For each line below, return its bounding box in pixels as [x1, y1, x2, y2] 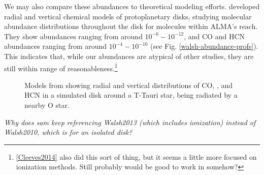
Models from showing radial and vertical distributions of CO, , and [24, 79, 233, 90]
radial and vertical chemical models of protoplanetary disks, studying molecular [4, 11, 252, 21]
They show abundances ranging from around [4, 31, 143, 41]
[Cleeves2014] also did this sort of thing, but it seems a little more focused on [16, 151, 257, 162]
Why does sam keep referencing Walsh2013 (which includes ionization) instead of [4, 116, 256, 127]
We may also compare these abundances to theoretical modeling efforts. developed [4, 1, 260, 11]
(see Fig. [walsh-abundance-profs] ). [150, 41, 258, 51]
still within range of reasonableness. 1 [4, 61, 118, 73]
